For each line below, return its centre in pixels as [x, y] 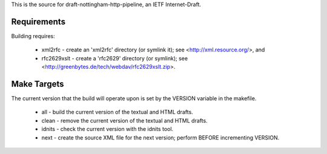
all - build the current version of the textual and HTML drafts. [117, 112]
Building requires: [33, 36]
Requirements [38, 21]
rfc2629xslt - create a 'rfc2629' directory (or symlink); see [114, 58]
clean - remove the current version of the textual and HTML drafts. [125, 120]
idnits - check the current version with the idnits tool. [107, 129]
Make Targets [38, 84]
